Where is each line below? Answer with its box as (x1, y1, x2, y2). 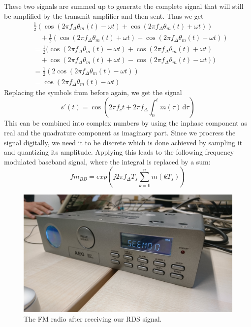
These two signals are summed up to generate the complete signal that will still (4, 1, 244, 11)
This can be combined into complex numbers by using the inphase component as (4, 118, 247, 128)
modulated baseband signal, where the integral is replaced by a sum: (4, 156, 211, 166)
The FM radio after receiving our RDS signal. (24, 314, 162, 324)
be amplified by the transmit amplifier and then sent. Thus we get (4, 10, 204, 21)
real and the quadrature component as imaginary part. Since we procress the (4, 127, 236, 137)
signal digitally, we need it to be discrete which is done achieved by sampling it (4, 137, 243, 147)
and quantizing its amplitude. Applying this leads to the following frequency (4, 147, 234, 157)
